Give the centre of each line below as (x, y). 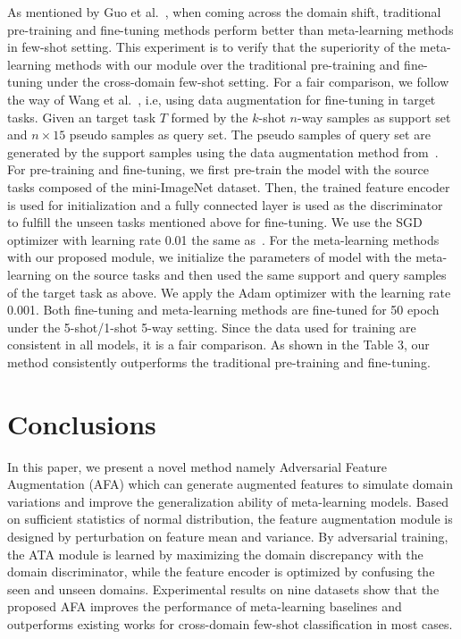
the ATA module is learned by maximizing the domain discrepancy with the (215, 554)
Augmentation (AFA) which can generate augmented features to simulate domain (230, 484)
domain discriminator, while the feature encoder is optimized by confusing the (221, 572)
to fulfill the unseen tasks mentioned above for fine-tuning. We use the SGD (215, 222)
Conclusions (82, 423)
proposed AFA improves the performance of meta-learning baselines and (205, 606)
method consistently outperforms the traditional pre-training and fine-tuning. (219, 362)
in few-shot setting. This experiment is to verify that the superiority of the (212, 47)
